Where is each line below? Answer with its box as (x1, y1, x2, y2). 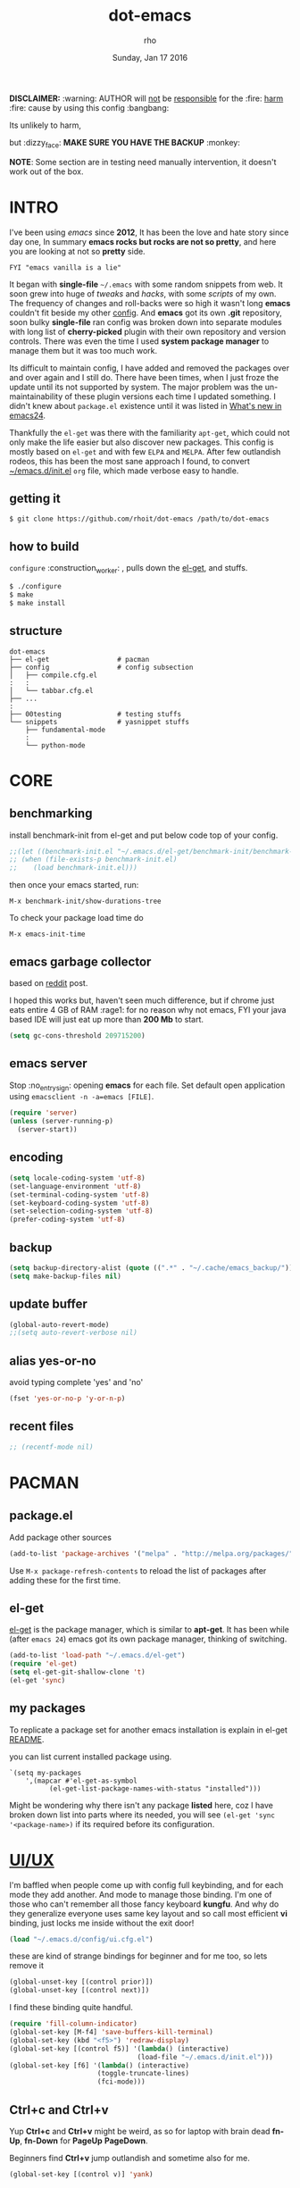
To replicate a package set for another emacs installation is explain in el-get (9, 1725, 288, 1735)
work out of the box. (9, 166, 84, 177)
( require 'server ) (9, 1108, 78, 1117)
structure (9, 623, 62, 639)
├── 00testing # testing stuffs (9, 709, 181, 719)
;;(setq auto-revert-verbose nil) (9, 1328, 138, 1338)
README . (9, 1733, 45, 1744)
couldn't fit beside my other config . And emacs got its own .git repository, (9, 307, 283, 318)
